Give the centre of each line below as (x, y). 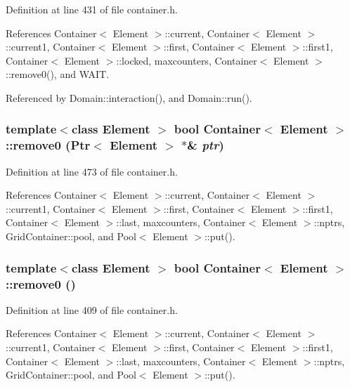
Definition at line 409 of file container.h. (92, 309)
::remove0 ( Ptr (48, 145)
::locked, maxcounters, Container (187, 60)
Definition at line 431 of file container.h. (92, 9)
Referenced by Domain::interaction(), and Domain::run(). (129, 97)
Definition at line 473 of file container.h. (92, 171)
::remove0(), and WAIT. (58, 74)
